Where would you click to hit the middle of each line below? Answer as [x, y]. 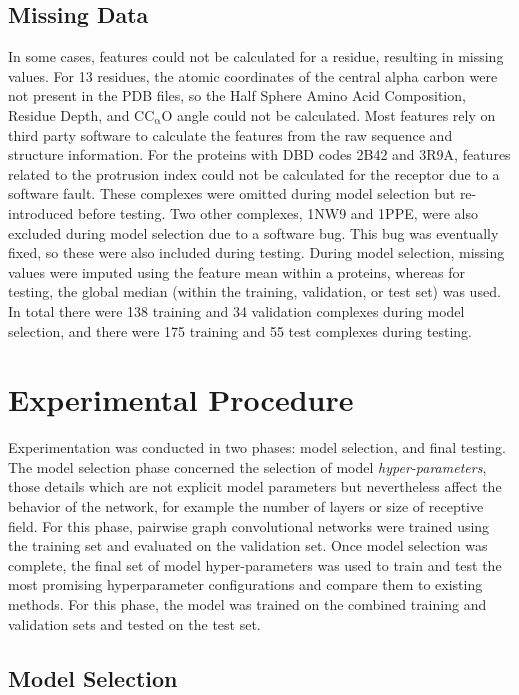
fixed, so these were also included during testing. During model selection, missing [256, 252]
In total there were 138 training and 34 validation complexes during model [236, 310]
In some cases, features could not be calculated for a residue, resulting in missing [256, 56]
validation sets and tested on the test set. [134, 623]
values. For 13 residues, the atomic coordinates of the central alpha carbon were [253, 75]
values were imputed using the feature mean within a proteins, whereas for [237, 271]
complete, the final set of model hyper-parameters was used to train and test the [255, 564]
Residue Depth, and [69, 114]
